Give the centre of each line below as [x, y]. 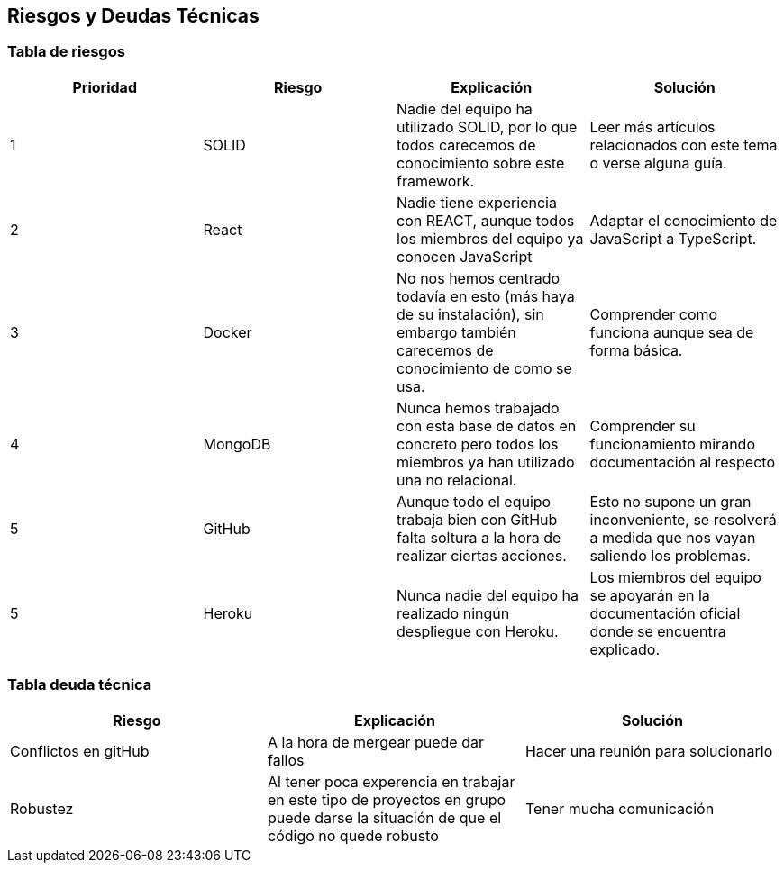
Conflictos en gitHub [80, 751]
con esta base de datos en [487, 426]
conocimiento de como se [484, 368]
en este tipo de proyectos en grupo [387, 799]
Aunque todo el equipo [474, 501]
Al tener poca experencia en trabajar [391, 781]
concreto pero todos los [478, 444]
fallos [286, 760]
